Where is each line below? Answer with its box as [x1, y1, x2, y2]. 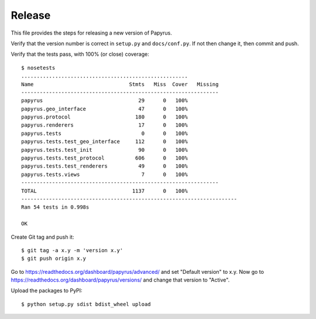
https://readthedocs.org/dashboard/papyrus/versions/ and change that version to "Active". [11, 276, 230, 284]
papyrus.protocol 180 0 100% [21, 114, 188, 120]
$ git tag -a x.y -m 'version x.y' [21, 247, 123, 253]
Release [11, 9, 51, 22]
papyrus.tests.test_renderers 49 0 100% [21, 163, 188, 169]
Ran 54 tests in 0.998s [21, 204, 90, 211]
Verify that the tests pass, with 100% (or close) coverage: [11, 50, 149, 58]
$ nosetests [21, 65, 56, 71]
